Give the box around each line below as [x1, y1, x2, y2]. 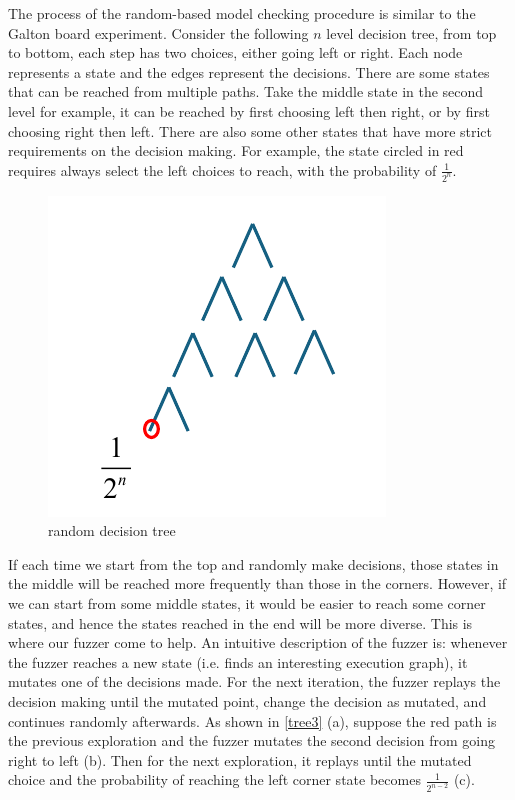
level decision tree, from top [326, 22, 497, 43]
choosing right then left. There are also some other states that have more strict [8, 120, 493, 141]
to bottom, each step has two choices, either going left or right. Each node [8, 42, 463, 63]
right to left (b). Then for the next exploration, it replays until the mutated [8, 749, 472, 770]
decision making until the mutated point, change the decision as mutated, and [8, 690, 487, 711]
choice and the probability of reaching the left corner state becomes [8, 769, 421, 790]
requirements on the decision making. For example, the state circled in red [8, 140, 464, 161]
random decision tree [48, 520, 176, 541]
